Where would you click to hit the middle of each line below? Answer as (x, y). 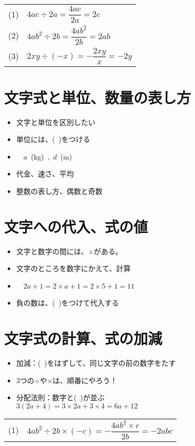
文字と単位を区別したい (56, 122)
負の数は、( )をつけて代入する (67, 303)
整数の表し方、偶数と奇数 (59, 191)
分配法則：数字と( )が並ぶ (60, 397)
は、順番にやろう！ (85, 380)
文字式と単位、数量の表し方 (98, 97)
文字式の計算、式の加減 (83, 338)
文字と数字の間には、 (52, 251)
